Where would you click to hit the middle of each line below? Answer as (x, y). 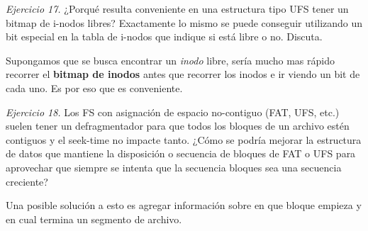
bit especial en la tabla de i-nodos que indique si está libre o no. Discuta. (164, 36)
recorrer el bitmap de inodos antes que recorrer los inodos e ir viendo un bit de (183, 74)
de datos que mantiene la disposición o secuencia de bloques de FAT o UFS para (181, 153)
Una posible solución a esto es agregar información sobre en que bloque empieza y (184, 205)
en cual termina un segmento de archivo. (94, 219)
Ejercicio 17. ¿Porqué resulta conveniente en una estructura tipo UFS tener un (177, 9)
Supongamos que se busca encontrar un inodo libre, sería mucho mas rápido (170, 60)
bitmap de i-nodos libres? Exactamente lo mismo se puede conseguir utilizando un (184, 22)
